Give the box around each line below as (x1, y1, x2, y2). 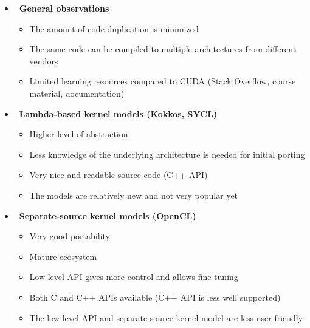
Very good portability (29, 230, 110, 242)
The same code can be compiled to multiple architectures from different (29, 43, 297, 55)
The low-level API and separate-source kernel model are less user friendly (29, 311, 303, 324)
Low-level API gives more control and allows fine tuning (29, 270, 238, 283)
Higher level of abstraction (29, 128, 128, 140)
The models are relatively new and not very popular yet (29, 188, 238, 201)
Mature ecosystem (29, 250, 97, 262)
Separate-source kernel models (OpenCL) (19, 209, 196, 222)
